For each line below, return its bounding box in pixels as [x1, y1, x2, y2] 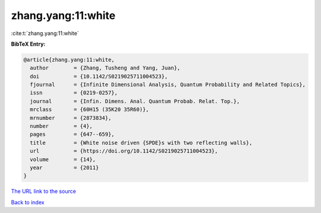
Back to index [11, 199, 45, 206]
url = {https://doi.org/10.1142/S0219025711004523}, [30, 148, 218, 154]
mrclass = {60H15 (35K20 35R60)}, [30, 106, 149, 113]
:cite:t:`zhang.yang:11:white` [11, 30, 80, 37]
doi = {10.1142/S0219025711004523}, [30, 73, 168, 80]
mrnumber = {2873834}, [30, 115, 112, 121]
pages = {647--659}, [30, 131, 115, 138]
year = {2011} [30, 164, 99, 171]
